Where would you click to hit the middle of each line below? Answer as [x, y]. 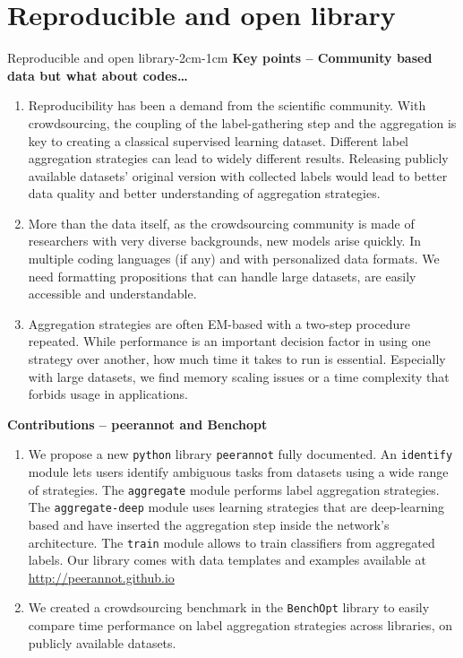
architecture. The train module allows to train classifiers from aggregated [231, 542]
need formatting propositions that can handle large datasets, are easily [222, 276]
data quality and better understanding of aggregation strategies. [204, 193]
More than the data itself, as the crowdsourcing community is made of [221, 223]
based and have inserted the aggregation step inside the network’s [209, 524]
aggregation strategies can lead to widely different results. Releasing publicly [238, 158]
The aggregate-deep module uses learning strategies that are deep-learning [236, 507]
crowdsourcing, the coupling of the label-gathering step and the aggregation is [242, 122]
